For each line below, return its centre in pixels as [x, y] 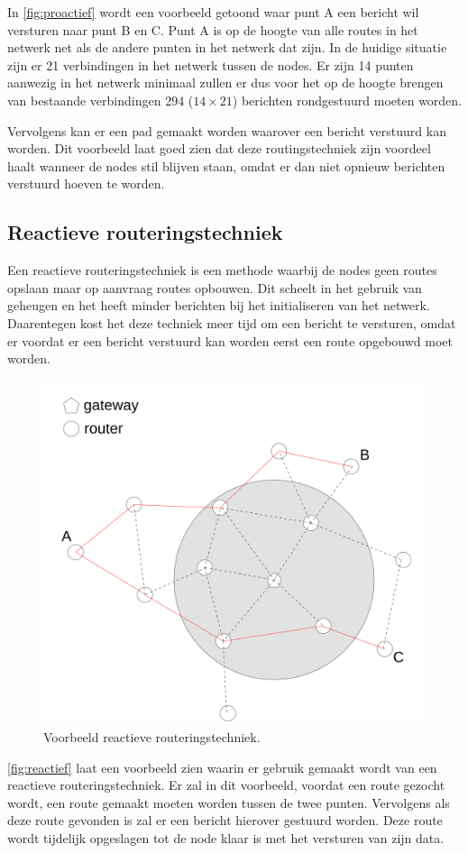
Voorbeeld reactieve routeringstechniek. [152, 737]
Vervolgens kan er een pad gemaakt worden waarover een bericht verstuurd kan [227, 130]
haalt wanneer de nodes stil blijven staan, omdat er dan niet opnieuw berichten [226, 165]
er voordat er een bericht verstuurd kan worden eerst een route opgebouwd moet [230, 340]
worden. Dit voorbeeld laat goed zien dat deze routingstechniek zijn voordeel [219, 148]
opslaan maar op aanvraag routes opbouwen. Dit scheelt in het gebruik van [215, 287]
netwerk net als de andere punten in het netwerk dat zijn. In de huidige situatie [227, 47]
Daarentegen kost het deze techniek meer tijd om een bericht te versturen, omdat [232, 322]
